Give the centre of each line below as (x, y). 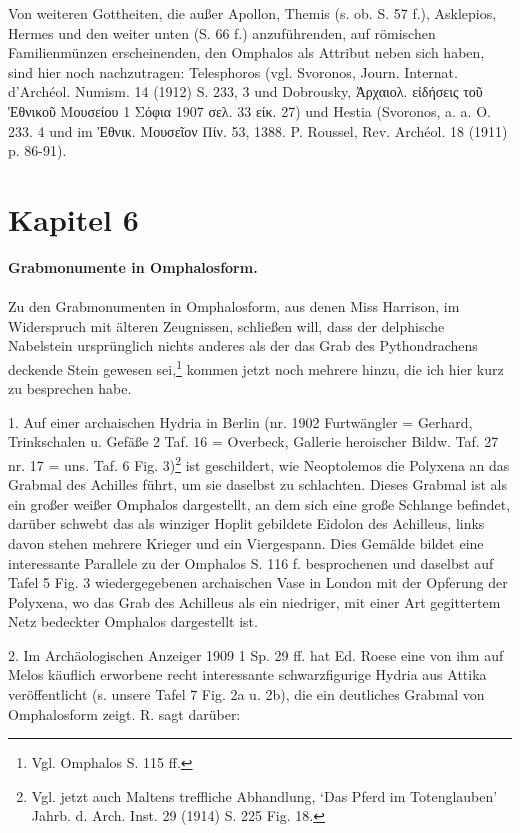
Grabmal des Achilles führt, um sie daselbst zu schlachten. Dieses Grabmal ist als (257, 484)
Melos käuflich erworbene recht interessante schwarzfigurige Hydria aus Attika (247, 674)
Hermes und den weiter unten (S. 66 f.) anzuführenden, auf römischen (222, 32)
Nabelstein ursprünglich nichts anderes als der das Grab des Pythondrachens (243, 345)
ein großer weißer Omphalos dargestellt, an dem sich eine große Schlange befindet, (259, 503)
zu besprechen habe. (70, 388)
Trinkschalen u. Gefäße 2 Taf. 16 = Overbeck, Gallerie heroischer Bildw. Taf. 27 (253, 441)
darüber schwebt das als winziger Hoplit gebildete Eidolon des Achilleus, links (246, 523)
